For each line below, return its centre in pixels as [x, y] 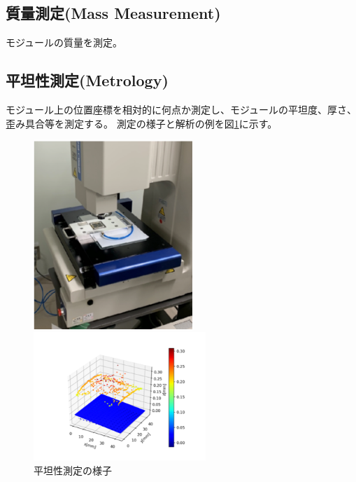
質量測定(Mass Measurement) [113, 13]
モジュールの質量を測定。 [64, 42]
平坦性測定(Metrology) [87, 80]
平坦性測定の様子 [73, 470]
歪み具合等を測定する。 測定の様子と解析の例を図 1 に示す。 [142, 123]
